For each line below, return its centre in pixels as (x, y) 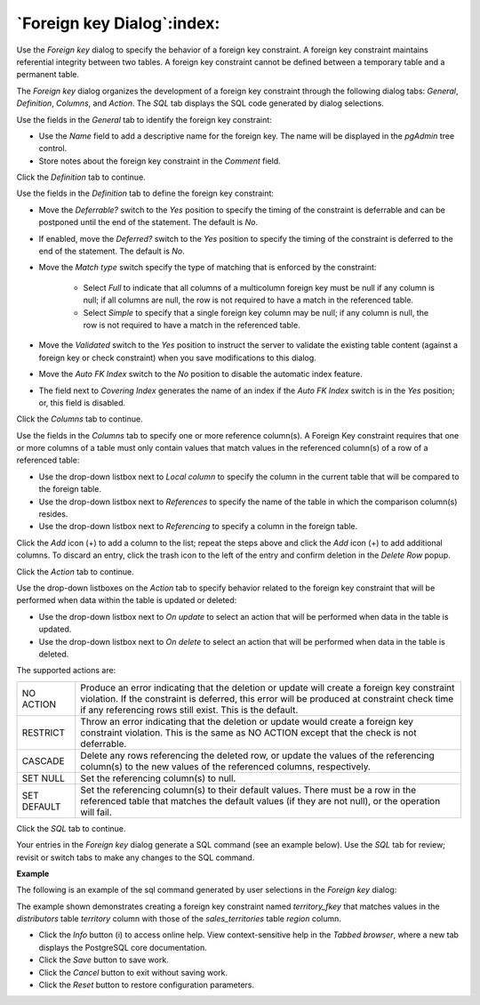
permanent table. (48, 75)
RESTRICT (44, 732)
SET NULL (44, 778)
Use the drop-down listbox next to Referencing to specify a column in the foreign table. (198, 527)
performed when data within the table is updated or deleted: (127, 600)
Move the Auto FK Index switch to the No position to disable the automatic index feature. (201, 374)
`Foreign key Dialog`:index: (118, 23)
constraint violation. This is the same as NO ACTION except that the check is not (248, 732)
